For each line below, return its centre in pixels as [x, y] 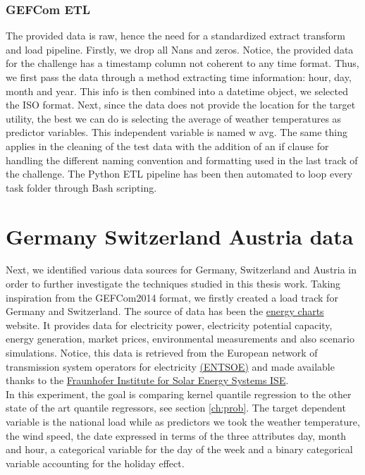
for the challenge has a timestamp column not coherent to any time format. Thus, [182, 63]
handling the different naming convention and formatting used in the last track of [182, 160]
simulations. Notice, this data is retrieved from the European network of [162, 353]
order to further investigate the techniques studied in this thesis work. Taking [173, 284]
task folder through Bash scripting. [81, 187]
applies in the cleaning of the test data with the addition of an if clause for [167, 146]
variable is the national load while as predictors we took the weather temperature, [183, 421]
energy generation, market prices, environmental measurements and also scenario [180, 339]
